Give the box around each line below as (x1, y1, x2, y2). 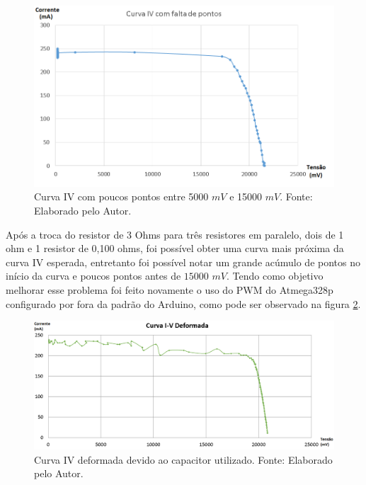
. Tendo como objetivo (227, 268, 324, 283)
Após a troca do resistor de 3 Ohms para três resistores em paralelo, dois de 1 (6, 227, 344, 241)
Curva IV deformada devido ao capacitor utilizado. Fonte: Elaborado (34, 452, 333, 467)
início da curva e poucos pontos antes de (6, 268, 181, 283)
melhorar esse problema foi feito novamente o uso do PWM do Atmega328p (6, 282, 333, 297)
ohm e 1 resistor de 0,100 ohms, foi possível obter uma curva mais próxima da (6, 241, 344, 256)
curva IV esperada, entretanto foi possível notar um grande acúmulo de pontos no (6, 254, 361, 269)
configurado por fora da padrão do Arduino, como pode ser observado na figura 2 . (6, 296, 361, 311)
